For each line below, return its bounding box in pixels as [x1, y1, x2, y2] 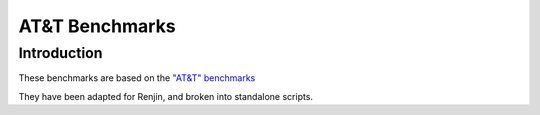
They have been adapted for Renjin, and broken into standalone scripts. [18, 90, 314, 102]
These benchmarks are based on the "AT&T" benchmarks [18, 72, 256, 84]
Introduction [18, 44, 103, 62]
